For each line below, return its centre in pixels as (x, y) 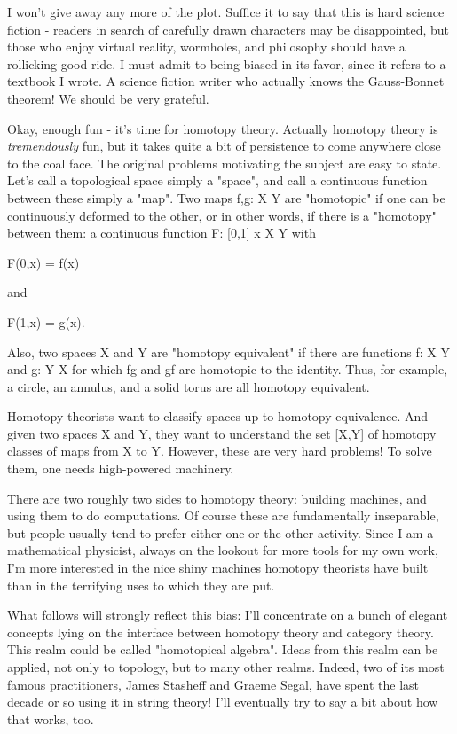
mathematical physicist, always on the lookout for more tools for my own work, (223, 550)
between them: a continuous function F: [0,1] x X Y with (162, 233)
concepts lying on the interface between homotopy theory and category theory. (221, 632)
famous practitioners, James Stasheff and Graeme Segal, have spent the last (213, 684)
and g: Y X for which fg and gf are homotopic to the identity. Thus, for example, (228, 369)
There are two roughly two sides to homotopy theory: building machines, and (217, 498)
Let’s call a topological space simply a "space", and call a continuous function (217, 180)
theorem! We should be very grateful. (108, 98)
